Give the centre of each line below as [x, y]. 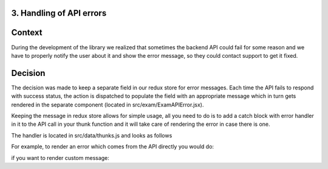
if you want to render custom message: [60, 157]
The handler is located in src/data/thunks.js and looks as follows [92, 135]
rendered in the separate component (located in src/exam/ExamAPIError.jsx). [108, 105]
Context [27, 33]
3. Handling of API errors [59, 13]
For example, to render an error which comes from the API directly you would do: [113, 147]
